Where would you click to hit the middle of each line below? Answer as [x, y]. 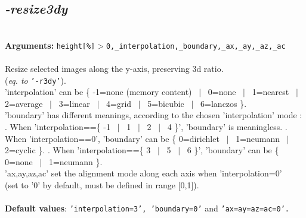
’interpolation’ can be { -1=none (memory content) [98, 92]
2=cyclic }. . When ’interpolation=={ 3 [78, 150]
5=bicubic [166, 103]
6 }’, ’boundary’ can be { [233, 150]
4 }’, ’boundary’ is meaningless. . [227, 127]
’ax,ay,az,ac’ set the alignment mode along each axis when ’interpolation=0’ [143, 173]
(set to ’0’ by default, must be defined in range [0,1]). [102, 185]
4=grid [119, 103]
